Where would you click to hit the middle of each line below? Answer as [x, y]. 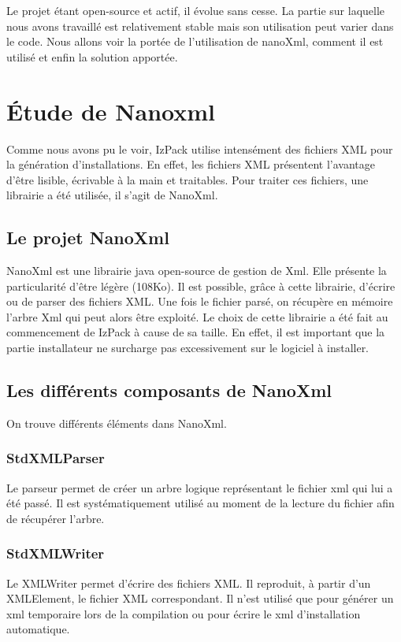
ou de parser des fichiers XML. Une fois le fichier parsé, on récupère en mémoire [200, 301]
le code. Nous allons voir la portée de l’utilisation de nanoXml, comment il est [195, 41]
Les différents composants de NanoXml [169, 390]
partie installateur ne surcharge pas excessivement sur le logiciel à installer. [188, 348]
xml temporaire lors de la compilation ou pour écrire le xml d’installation [184, 613]
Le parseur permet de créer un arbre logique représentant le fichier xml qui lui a [200, 487]
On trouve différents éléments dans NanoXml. [117, 423]
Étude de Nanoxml [111, 111]
